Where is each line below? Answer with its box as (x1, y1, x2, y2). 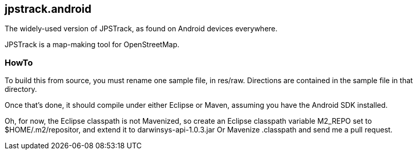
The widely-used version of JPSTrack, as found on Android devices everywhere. (5, 24, 278, 33)
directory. (5, 85, 37, 94)
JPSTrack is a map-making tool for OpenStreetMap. (5, 40, 179, 49)
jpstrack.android (5, 3, 92, 15)
